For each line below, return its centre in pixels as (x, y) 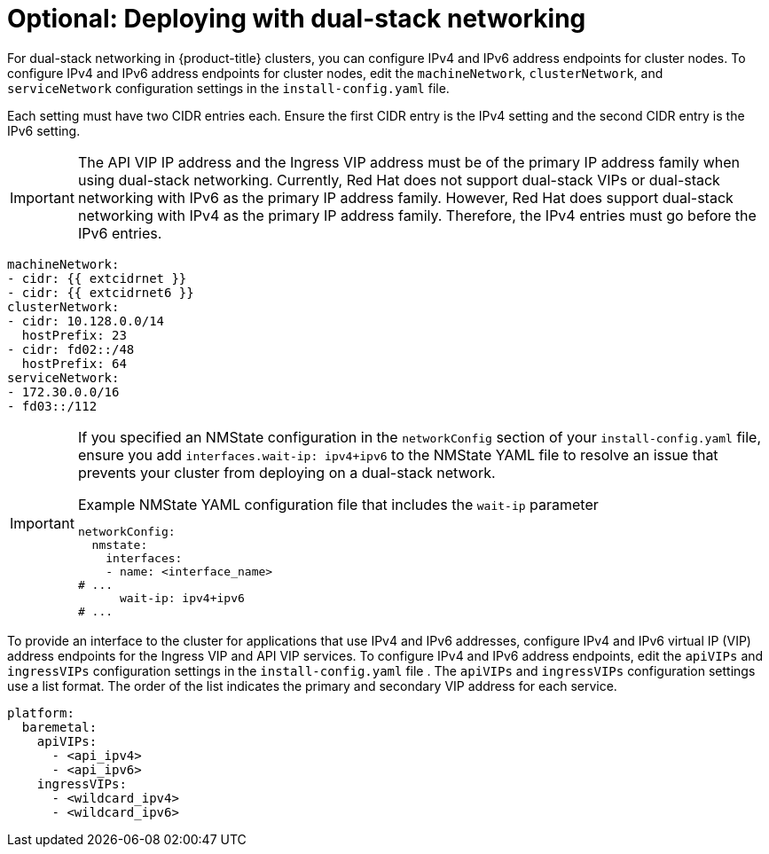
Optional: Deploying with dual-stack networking (297, 19)
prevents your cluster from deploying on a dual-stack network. (286, 472)
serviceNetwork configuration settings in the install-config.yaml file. (228, 88)
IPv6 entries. (120, 233)
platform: (41, 713)
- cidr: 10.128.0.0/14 (86, 321)
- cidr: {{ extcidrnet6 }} (101, 292)
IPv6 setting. (44, 130)
